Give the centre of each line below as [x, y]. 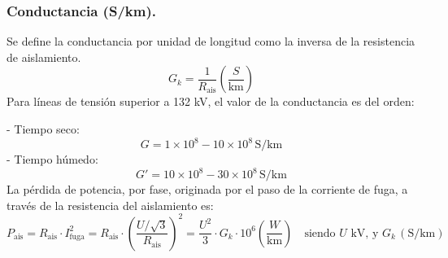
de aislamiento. [44, 57]
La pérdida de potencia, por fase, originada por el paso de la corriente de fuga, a [207, 189]
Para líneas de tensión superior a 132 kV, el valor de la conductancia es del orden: [211, 101]
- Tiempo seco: [43, 129]
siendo [320, 233]
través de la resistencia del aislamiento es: [110, 205]
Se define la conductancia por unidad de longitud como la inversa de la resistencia [211, 41]
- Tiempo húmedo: [52, 159]
